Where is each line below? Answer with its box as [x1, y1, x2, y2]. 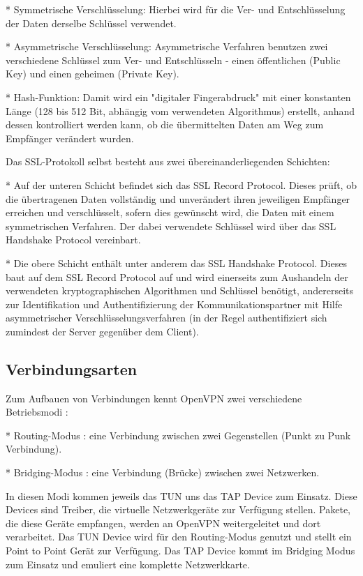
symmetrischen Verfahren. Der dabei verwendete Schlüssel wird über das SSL [6, 218, 336, 233]
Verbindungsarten [6, 358, 138, 379]
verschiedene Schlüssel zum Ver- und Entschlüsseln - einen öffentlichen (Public [6, 52, 341, 67]
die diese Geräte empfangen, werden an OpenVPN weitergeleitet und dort [6, 515, 321, 530]
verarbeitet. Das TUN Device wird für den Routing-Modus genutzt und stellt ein [6, 529, 352, 544]
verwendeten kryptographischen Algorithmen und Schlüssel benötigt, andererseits [6, 283, 354, 298]
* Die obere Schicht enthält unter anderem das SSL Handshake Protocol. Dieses [6, 255, 347, 270]
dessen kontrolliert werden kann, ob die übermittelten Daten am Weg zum [6, 117, 324, 132]
